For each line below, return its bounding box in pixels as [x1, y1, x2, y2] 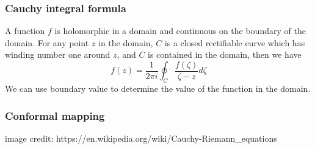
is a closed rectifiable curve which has [164, 36, 305, 49]
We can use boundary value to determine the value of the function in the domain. [5, 82, 311, 95]
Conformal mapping [5, 108, 105, 123]
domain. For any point [5, 36, 89, 49]
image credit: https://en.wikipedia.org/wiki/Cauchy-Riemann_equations [5, 132, 277, 145]
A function [5, 24, 45, 37]
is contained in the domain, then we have [148, 48, 302, 61]
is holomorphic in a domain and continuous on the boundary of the [54, 24, 306, 37]
